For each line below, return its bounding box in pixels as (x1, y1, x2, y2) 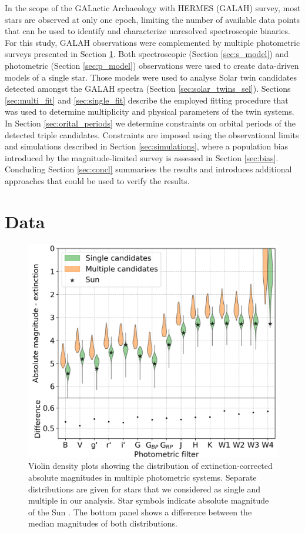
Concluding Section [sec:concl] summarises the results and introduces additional (5, 163, 292, 175)
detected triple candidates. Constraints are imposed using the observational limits (5, 128, 299, 141)
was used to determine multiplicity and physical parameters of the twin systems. (5, 105, 294, 118)
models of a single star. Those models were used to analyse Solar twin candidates (5, 71, 297, 83)
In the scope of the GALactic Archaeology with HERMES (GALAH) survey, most (5, 2, 301, 14)
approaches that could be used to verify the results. (5, 174, 190, 186)
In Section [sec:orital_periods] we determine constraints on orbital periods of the (5, 116, 296, 129)
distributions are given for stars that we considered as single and (28, 482, 261, 495)
